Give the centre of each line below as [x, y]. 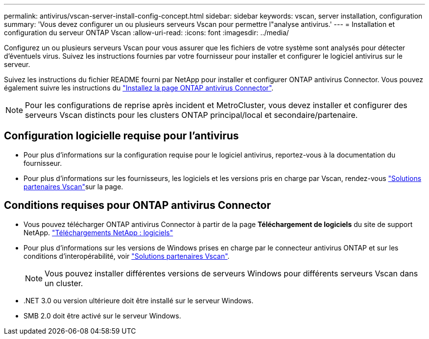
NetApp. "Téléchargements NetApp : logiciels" [98, 232]
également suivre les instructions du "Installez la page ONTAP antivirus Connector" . [139, 88]
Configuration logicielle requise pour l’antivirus [121, 136]
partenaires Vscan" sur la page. [73, 186]
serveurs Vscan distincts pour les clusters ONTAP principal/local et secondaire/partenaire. [191, 115]
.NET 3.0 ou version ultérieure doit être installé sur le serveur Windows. [139, 300]
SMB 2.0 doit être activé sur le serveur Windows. [102, 316]
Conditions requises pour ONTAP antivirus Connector [137, 205]
